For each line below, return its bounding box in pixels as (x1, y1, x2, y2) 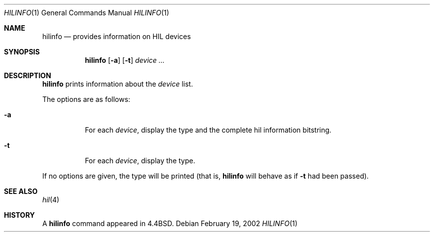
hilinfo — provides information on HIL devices (42, 32, 191, 41)
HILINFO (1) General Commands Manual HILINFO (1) (4, 8, 169, 17)
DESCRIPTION (4, 71, 52, 80)
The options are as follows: (42, 95, 130, 103)
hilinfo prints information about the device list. (42, 80, 193, 88)
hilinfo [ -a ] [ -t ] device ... (85, 56, 165, 64)
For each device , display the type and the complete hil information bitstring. (85, 126, 331, 134)
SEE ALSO (4, 187, 38, 195)
